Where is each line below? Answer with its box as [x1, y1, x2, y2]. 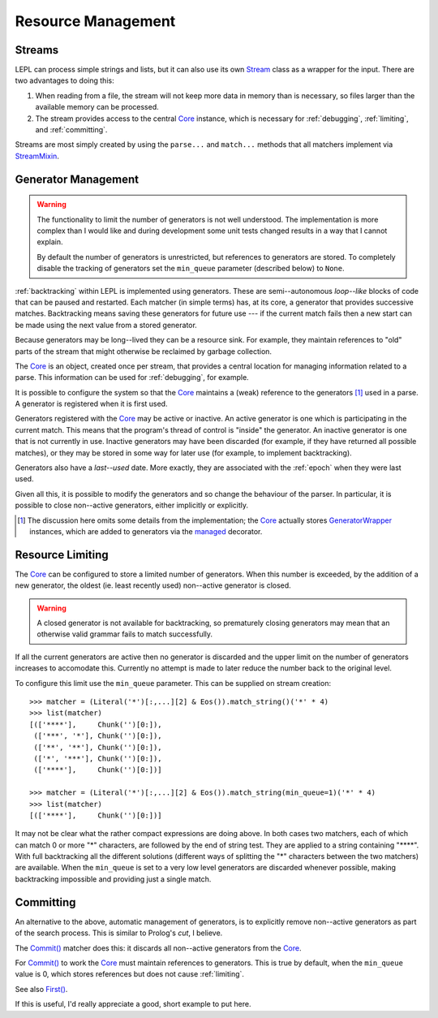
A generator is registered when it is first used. [15, 399, 168, 409]
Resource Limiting [15, 548, 109, 562]
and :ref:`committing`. [35, 125, 108, 135]
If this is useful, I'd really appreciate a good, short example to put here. [15, 999, 251, 1009]
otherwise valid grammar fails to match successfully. [36, 629, 213, 639]
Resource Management [15, 12, 176, 30]
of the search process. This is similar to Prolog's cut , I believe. [15, 928, 223, 938]
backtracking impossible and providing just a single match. [15, 873, 212, 884]
